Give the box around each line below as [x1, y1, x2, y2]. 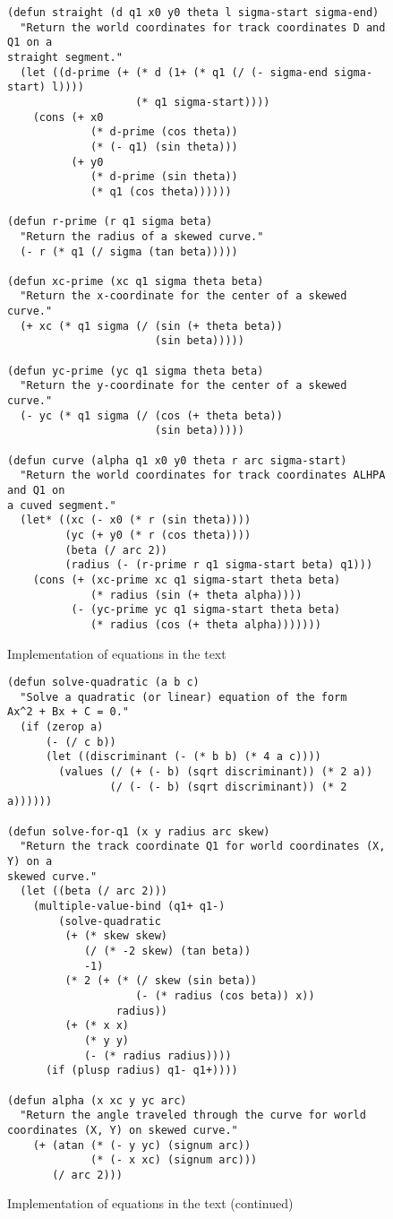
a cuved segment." [7, 498, 116, 512]
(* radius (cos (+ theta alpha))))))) [90, 618, 321, 631]
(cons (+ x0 [32, 110, 104, 124]
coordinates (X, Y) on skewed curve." [7, 1123, 238, 1137]
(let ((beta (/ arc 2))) [20, 885, 167, 898]
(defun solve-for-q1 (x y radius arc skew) [7, 825, 270, 838]
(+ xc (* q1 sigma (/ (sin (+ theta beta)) [20, 319, 283, 333]
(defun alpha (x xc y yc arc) [7, 1094, 187, 1107]
